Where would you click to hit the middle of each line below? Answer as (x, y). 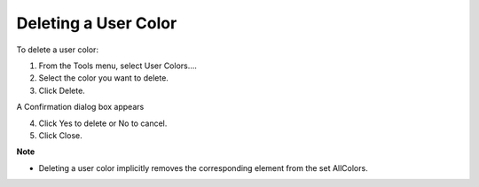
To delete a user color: (58, 50)
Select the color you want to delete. (103, 78)
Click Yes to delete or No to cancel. (103, 123)
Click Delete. (62, 90)
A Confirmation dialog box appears (80, 107)
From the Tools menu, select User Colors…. (118, 66)
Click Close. (61, 135)
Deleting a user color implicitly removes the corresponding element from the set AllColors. (203, 168)
